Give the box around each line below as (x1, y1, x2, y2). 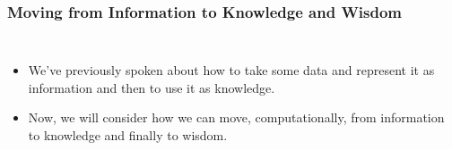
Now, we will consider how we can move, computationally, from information (28, 108, 445, 127)
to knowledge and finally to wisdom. (28, 126, 228, 144)
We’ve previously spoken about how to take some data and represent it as (28, 61, 435, 79)
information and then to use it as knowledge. (28, 78, 275, 96)
